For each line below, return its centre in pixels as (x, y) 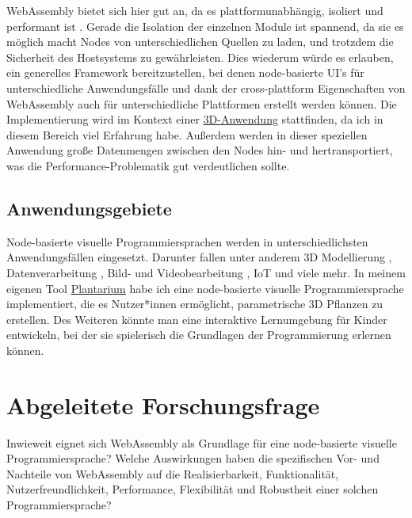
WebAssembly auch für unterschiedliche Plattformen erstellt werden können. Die (202, 103)
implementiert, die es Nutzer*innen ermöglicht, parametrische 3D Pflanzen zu (195, 304)
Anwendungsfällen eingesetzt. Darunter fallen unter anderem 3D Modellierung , (199, 257)
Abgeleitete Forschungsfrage (163, 404)
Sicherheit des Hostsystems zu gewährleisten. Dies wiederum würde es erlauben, (200, 57)
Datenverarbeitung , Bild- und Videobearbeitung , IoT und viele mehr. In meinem (206, 272)
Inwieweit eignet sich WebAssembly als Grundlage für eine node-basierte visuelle (202, 442)
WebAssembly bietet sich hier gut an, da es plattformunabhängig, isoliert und (195, 10)
